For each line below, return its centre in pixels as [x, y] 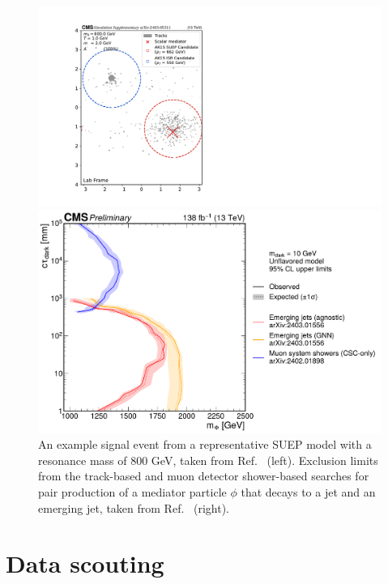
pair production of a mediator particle [132, 491]
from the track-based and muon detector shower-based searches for [204, 476]
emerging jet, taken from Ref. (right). [134, 507]
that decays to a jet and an [308, 491]
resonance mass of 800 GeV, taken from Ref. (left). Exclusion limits [208, 460]
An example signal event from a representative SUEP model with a [205, 444]
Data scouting [85, 563]
